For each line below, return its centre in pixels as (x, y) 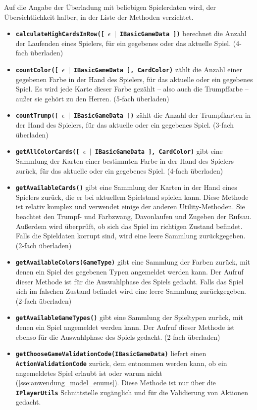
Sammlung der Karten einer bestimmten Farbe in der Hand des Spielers (125, 160)
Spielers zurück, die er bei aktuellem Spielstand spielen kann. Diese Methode (132, 197)
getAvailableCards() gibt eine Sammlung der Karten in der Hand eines (126, 187)
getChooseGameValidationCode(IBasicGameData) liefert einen (111, 353)
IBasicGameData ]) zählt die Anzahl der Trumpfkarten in (162, 115)
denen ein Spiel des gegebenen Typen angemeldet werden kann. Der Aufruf (129, 272)
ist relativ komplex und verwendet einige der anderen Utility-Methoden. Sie (130, 206)
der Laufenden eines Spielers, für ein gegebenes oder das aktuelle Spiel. (123, 43)
